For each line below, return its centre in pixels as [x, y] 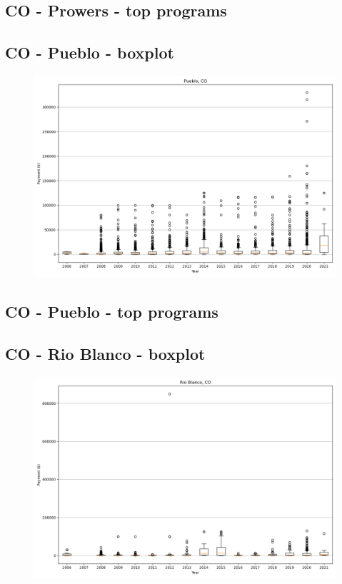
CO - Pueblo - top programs [112, 312]
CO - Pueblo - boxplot [90, 52]
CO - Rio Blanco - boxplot [105, 354]
